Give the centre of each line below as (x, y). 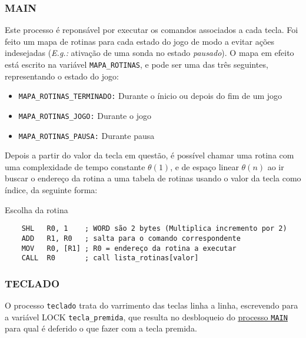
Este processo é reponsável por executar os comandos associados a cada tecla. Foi (152, 30)
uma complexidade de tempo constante (75, 166)
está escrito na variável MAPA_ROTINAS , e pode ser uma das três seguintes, (137, 64)
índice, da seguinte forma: (51, 190)
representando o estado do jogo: (62, 76)
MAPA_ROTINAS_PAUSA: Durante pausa (87, 135)
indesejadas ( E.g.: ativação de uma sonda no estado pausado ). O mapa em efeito (149, 53)
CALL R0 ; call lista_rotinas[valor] (110, 258)
